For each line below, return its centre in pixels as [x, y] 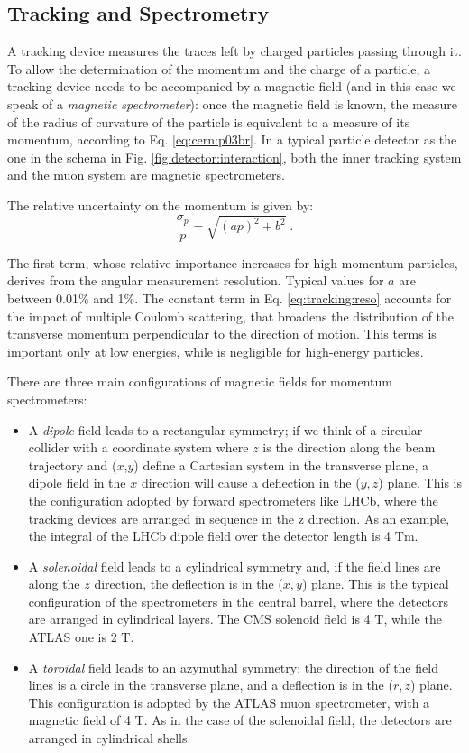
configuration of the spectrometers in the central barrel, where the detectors [239, 601]
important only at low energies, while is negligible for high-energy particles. [216, 351]
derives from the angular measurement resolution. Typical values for [196, 280]
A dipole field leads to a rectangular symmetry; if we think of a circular [225, 429]
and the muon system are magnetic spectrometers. [146, 175]
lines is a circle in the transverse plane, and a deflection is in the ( [211, 685]
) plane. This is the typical [375, 584]
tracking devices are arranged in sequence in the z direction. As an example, [239, 518]
